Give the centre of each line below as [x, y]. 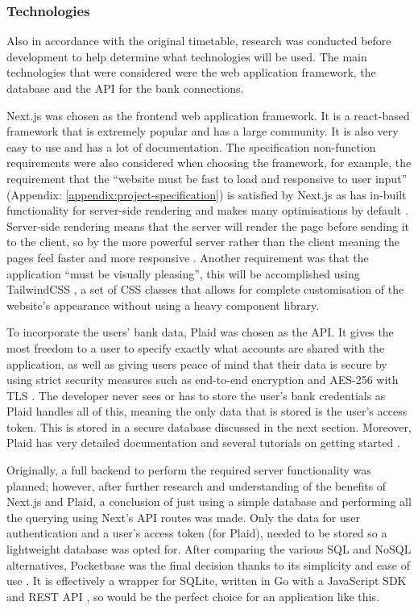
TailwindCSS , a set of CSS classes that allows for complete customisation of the [205, 289]
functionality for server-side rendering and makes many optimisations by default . [207, 210]
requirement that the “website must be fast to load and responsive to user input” [207, 178]
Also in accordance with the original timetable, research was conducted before [199, 41]
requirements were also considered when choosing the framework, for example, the [209, 163]
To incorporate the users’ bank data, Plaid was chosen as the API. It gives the [200, 332]
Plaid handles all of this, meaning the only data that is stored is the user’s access [207, 411]
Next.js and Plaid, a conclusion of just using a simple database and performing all [209, 501]
